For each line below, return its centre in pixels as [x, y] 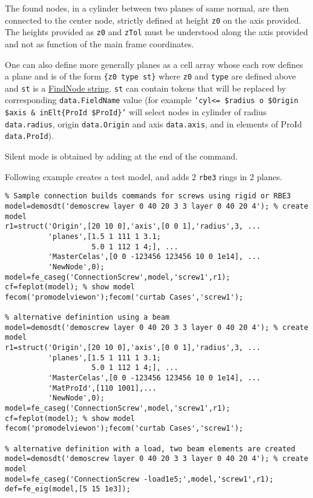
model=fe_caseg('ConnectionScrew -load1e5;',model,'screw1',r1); [139, 479]
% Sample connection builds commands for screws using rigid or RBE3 [148, 196]
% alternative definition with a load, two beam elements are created [150, 449]
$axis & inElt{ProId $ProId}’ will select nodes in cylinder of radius [136, 112]
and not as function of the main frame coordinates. [100, 43]
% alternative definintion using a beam [87, 318]
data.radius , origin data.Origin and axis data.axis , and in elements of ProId [153, 123]
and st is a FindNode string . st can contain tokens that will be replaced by [146, 88]
